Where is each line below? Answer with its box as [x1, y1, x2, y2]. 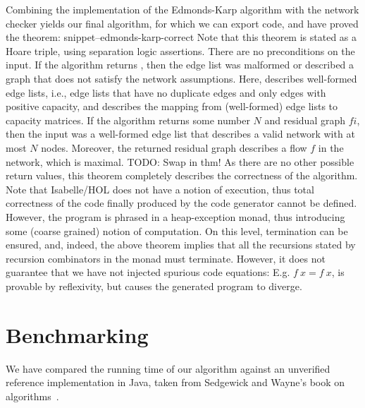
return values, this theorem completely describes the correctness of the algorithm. [6, 168, 358, 183]
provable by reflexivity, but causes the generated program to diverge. [6, 278, 302, 293]
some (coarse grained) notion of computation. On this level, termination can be [6, 223, 348, 238]
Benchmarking [6, 320, 149, 349]
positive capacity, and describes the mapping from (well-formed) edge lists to [6, 99, 338, 114]
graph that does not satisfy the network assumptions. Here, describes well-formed [6, 71, 357, 85]
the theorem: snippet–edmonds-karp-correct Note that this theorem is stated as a [6, 30, 357, 44]
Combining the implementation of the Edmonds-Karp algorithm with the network [6, 2, 359, 16]
